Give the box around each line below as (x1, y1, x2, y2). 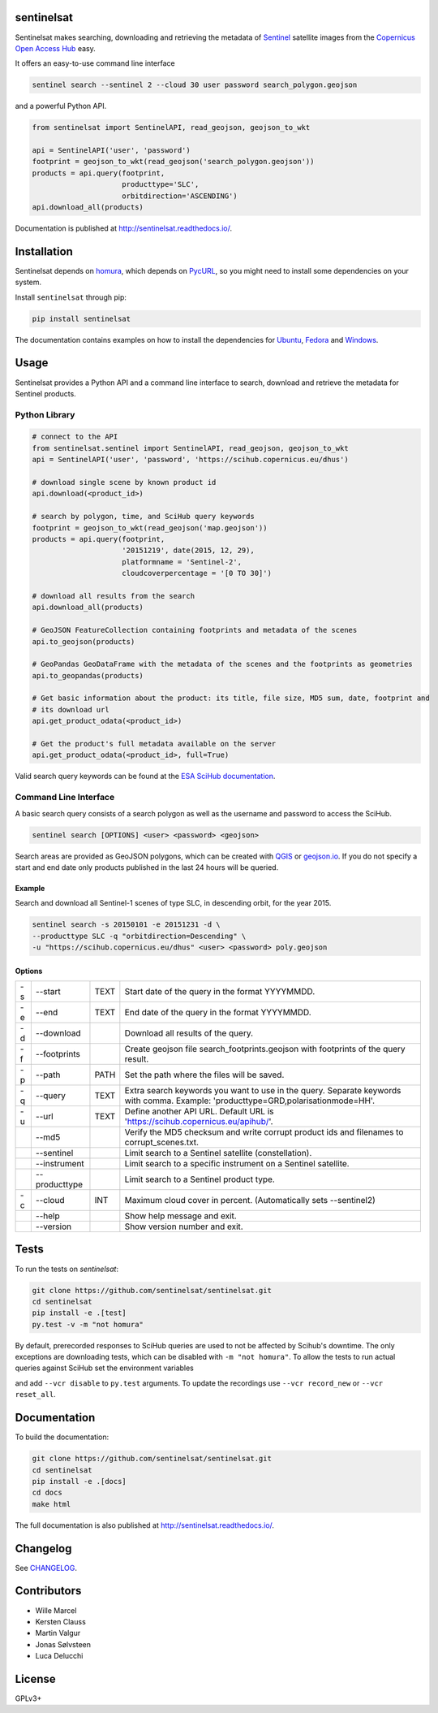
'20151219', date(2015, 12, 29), (122, 546, 255, 556)
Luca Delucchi (35, 1651, 84, 1661)
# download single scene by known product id (32, 478, 217, 487)
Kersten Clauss (35, 1616, 87, 1626)
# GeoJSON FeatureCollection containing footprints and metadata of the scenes (32, 625, 358, 635)
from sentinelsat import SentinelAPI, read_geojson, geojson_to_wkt (32, 123, 311, 132)
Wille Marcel (35, 1605, 77, 1616)
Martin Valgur (35, 1629, 81, 1638)
